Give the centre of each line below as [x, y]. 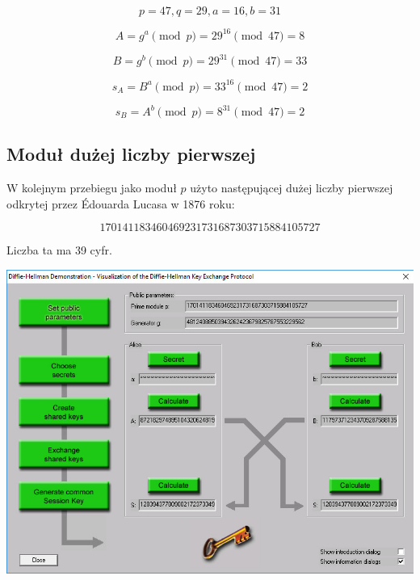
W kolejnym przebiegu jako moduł [92, 188]
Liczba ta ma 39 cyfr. [59, 250]
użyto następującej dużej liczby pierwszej [292, 188]
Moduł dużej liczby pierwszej [131, 154]
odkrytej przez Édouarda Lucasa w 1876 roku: [121, 203]
